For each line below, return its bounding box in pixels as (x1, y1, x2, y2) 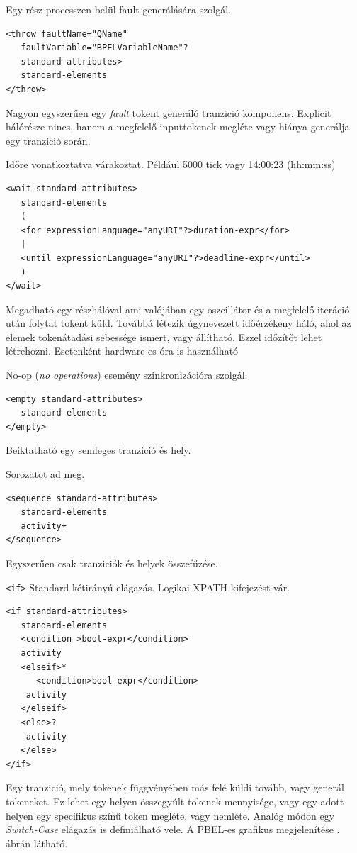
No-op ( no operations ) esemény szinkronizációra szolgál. (6, 367, 248, 382)
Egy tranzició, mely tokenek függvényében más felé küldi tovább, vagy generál (6, 780, 344, 795)
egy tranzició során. (6, 133, 91, 147)
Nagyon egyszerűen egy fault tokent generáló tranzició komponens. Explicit (6, 105, 331, 120)
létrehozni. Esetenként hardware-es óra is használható (6, 343, 239, 358)
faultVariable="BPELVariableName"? (21, 43, 188, 53)
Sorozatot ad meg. (6, 467, 85, 481)
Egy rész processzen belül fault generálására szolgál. (6, 2, 232, 16)
